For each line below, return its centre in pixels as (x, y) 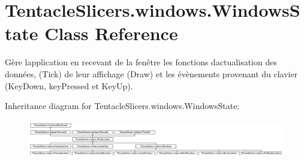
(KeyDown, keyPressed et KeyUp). (69, 85)
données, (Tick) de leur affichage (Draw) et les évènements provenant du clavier (151, 73)
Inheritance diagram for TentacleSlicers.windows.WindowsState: (122, 106)
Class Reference (111, 33)
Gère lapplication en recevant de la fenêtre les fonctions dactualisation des (141, 62)
